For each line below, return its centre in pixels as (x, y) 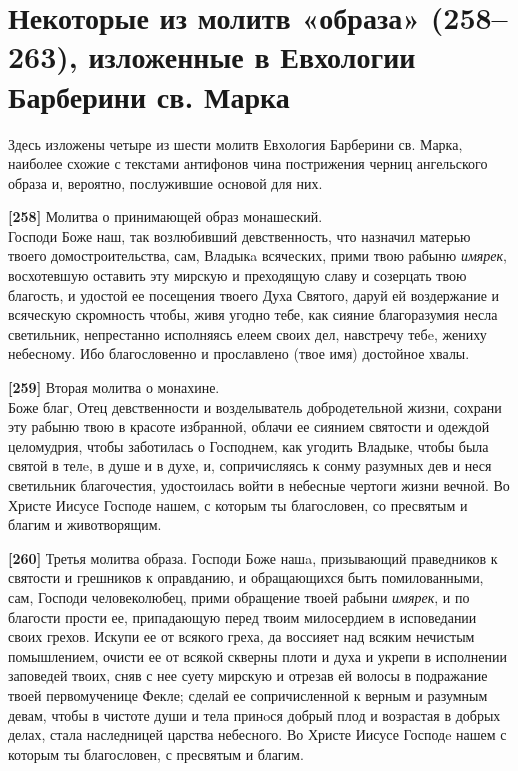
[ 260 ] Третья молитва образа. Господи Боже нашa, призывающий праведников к (253, 557)
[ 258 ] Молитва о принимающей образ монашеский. (165, 216)
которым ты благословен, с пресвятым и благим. (156, 753)
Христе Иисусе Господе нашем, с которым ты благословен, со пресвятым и (238, 504)
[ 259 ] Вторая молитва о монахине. (114, 387)
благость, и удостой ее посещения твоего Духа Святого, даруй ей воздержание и (254, 294)
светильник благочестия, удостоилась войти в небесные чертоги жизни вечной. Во (259, 485)
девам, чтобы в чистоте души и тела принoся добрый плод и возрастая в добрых (254, 714)
